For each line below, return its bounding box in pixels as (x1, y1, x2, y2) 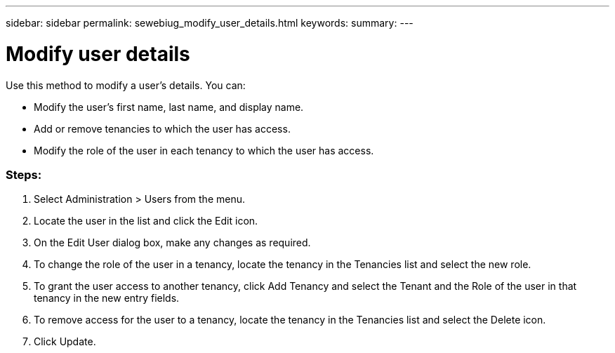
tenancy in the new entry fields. (34, 292, 180, 305)
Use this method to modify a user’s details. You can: (6, 79, 246, 91)
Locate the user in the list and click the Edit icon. (34, 215, 258, 227)
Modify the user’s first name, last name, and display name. (34, 100, 304, 113)
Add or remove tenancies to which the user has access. (34, 122, 291, 135)
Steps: (6, 167, 42, 182)
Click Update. (34, 335, 96, 348)
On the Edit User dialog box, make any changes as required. (34, 237, 311, 249)
